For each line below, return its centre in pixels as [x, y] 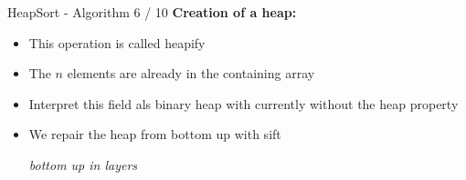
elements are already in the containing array [191, 73]
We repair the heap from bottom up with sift [155, 134]
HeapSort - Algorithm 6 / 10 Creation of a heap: [152, 12]
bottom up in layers [83, 164]
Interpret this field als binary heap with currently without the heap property [244, 103]
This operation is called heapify [117, 42]
